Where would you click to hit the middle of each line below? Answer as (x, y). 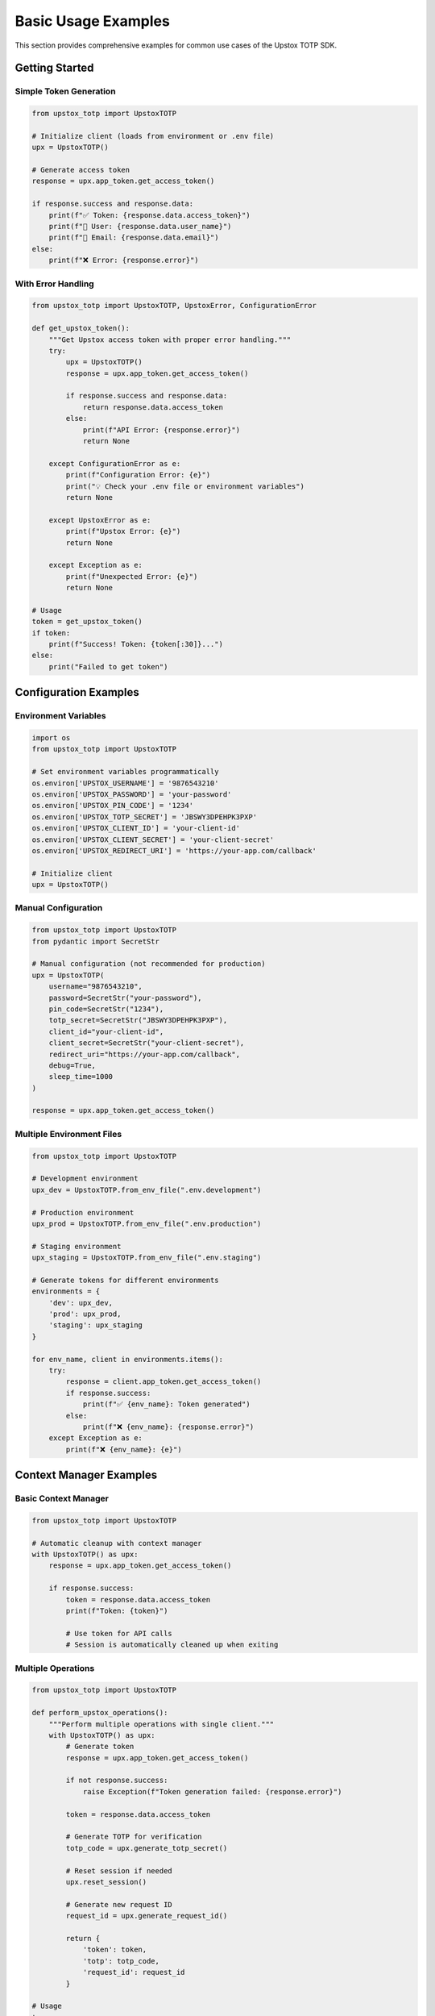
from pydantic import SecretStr (96, 941)
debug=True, (72, 1065)
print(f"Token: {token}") (117, 1611)
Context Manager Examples (86, 1475)
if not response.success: (117, 1781)
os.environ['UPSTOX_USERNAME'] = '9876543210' (125, 783)
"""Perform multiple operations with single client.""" (162, 1724)
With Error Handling (54, 284)
